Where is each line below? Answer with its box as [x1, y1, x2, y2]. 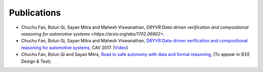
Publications [9, 7, 61, 18]
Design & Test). [21, 58, 52, 64]
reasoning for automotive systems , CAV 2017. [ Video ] [21, 44, 128, 51]
